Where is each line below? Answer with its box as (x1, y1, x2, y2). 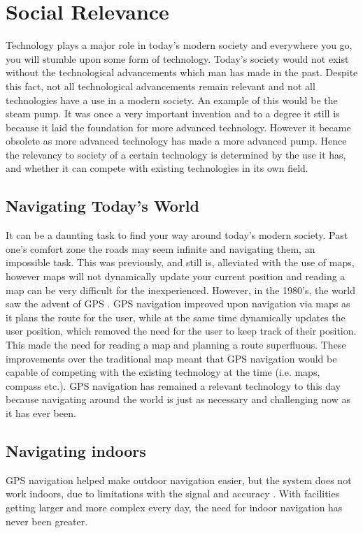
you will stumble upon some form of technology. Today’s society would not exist (6, 51, 349, 66)
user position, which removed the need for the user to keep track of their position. (6, 323, 357, 338)
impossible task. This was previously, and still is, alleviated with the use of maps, (6, 255, 355, 270)
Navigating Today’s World (6, 195, 199, 217)
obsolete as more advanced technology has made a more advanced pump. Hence (6, 133, 347, 148)
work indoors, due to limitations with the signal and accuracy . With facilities (6, 486, 340, 501)
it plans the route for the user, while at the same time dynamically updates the (6, 309, 346, 324)
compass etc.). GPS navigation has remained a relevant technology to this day (6, 378, 341, 393)
